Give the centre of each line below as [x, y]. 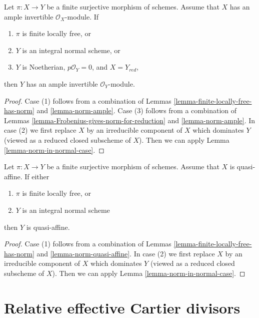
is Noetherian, [44, 67]
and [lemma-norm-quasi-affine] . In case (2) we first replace [126, 253]
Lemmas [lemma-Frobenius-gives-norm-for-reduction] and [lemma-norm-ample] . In [130, 120]
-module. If [82, 16]
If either [37, 176]
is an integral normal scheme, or [71, 50]
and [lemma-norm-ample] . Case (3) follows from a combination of [137, 110]
